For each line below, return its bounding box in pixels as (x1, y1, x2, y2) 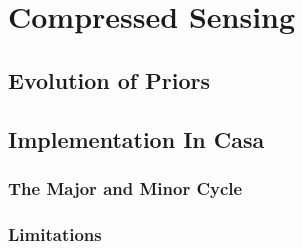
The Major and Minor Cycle (8, 175, 243, 200)
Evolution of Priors (8, 64, 210, 95)
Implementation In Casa (8, 123, 265, 154)
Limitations (8, 221, 102, 246)
